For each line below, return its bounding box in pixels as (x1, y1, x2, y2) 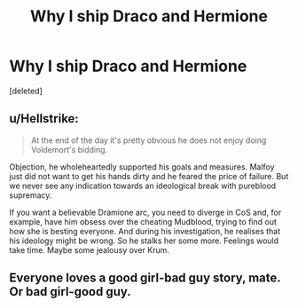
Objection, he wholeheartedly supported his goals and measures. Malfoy (9, 162, 275, 172)
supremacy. (9, 189, 52, 201)
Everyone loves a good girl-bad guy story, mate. (9, 271, 281, 286)
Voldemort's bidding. (30, 144, 108, 154)
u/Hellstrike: (9, 111, 80, 126)
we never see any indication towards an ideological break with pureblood (9, 180, 277, 191)
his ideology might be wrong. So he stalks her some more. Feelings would (9, 235, 279, 246)
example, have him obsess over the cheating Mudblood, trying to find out (9, 216, 277, 227)
